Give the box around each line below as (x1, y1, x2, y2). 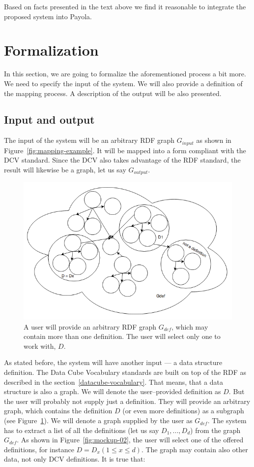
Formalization (4, 40, 99, 60)
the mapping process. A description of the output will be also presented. (4, 88, 222, 98)
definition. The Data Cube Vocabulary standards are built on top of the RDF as (4, 367, 247, 377)
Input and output (4, 112, 95, 127)
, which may (171, 321, 208, 332)
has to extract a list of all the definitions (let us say (4, 425, 159, 435)
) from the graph (190, 425, 241, 435)
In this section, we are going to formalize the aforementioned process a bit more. (4, 68, 246, 79)
